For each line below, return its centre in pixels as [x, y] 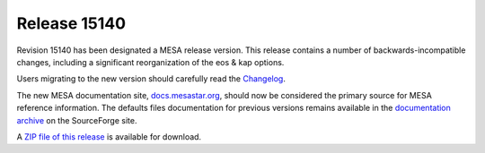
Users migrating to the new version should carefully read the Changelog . [151, 79]
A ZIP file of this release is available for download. [109, 136]
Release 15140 [71, 23]
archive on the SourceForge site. [77, 120]
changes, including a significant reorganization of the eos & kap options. [150, 62]
